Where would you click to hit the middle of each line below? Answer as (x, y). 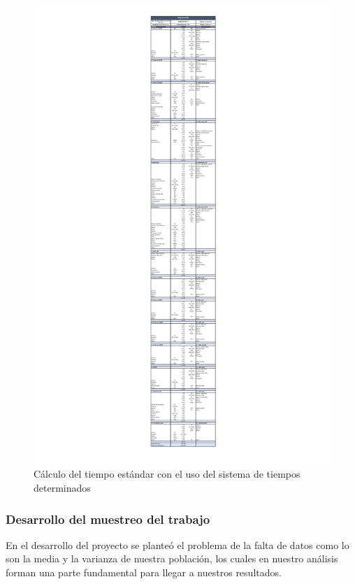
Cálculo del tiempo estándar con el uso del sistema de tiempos (167, 474)
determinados (62, 488)
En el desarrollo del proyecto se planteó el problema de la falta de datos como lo (177, 544)
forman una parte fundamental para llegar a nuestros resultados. (144, 572)
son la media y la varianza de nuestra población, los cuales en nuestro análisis (172, 558)
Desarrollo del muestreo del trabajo (108, 519)
